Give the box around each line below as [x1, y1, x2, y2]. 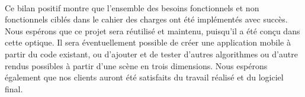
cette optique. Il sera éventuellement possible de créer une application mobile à [5, 36, 291, 48]
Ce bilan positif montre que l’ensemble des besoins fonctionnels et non [5, 1, 259, 14]
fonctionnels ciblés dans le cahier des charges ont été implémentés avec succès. [5, 13, 288, 25]
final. [5, 82, 23, 95]
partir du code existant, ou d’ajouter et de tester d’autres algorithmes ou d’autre [5, 47, 298, 60]
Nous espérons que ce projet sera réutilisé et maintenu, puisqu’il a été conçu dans [5, 24, 300, 37]
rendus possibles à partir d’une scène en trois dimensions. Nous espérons [5, 59, 268, 72]
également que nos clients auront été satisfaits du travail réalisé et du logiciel [5, 71, 284, 83]
